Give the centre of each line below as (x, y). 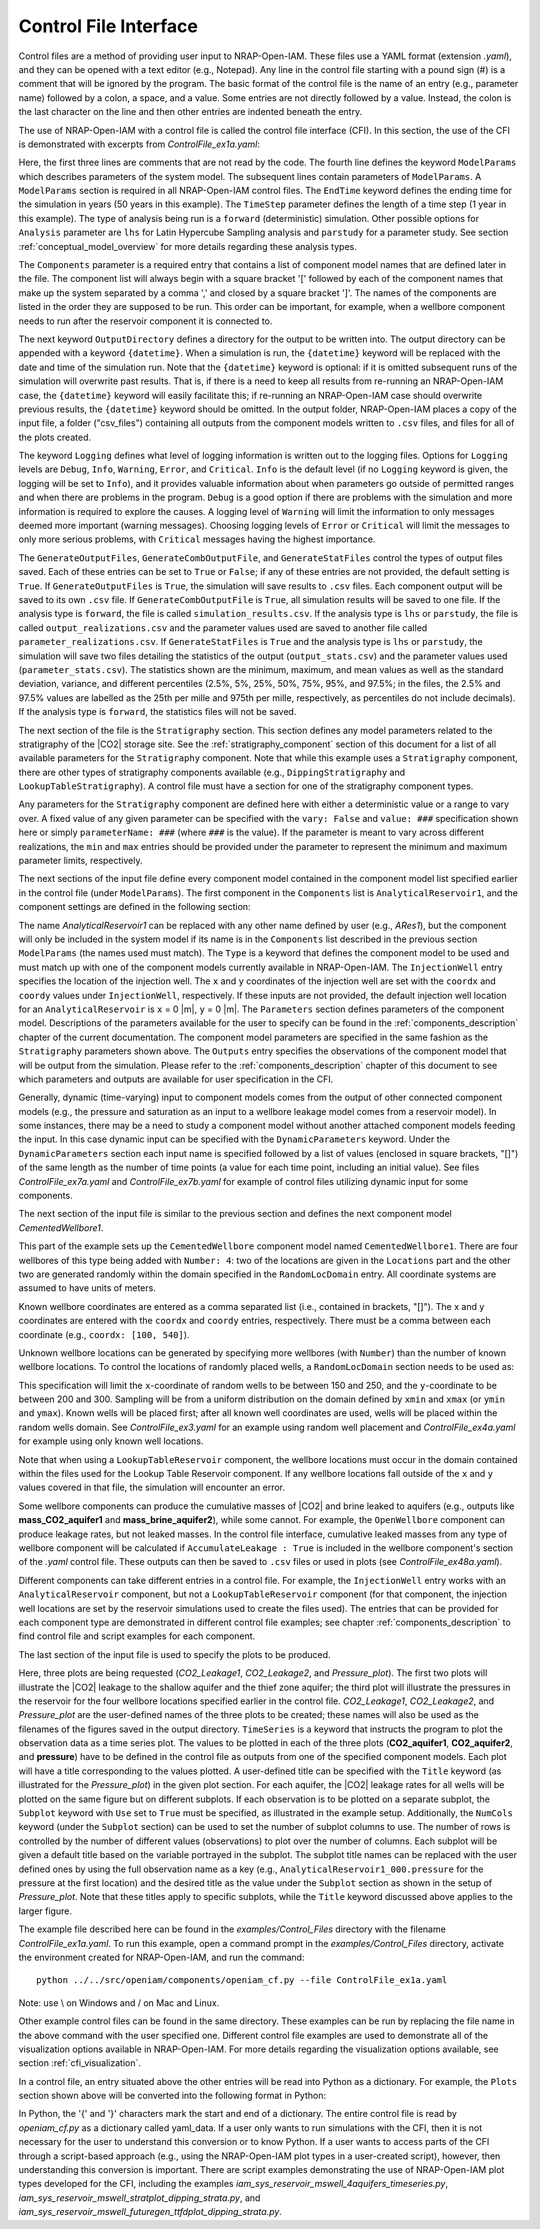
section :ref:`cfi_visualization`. (80, 2063)
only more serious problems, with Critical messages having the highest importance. (197, 539)
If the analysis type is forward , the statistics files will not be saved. (157, 712)
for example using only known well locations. (111, 1441)
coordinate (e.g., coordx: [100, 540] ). (104, 1334)
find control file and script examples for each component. (137, 1636)
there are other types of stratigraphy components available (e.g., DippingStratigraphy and (211, 772)
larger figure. (45, 1911)
